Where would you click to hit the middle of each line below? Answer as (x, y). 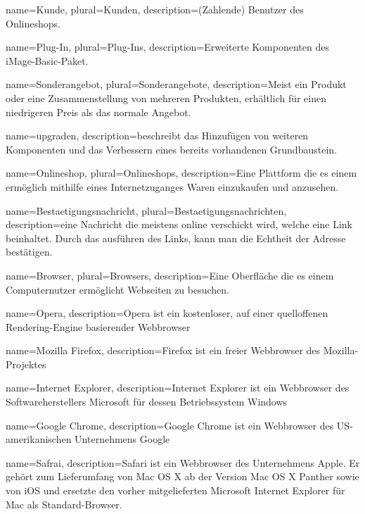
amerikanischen (39, 439)
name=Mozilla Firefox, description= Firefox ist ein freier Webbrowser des (163, 350)
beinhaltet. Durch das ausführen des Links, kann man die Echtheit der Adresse (176, 238)
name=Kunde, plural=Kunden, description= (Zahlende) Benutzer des (155, 9)
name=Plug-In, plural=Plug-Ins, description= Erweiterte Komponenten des (167, 47)
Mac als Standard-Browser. (64, 504)
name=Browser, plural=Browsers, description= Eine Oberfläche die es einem (170, 275)
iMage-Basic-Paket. (47, 60)
